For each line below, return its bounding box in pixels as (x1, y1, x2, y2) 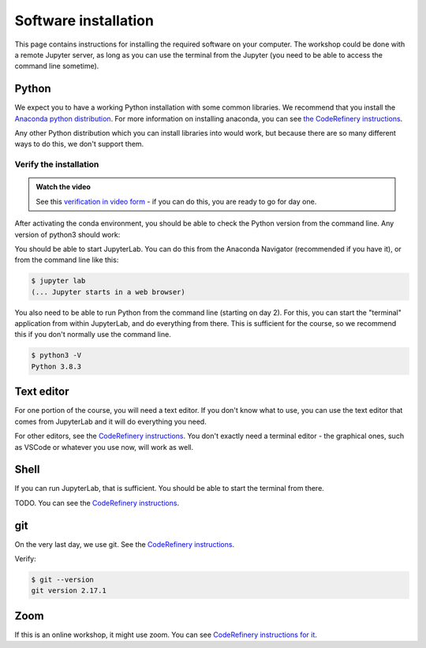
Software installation (14, 12, 154, 29)
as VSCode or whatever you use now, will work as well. (14, 442, 194, 451)
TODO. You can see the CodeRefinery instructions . (14, 498, 180, 508)
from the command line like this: (14, 255, 119, 264)
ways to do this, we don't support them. (14, 139, 144, 149)
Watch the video (35, 182, 91, 192)
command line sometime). (14, 62, 99, 71)
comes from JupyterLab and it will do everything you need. (14, 417, 207, 426)
